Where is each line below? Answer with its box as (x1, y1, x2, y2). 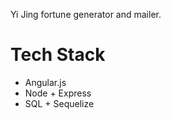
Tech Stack (10, 44, 106, 66)
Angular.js (24, 76, 67, 88)
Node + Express (24, 87, 92, 99)
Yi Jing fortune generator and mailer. (10, 9, 162, 20)
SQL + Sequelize (24, 97, 95, 109)
